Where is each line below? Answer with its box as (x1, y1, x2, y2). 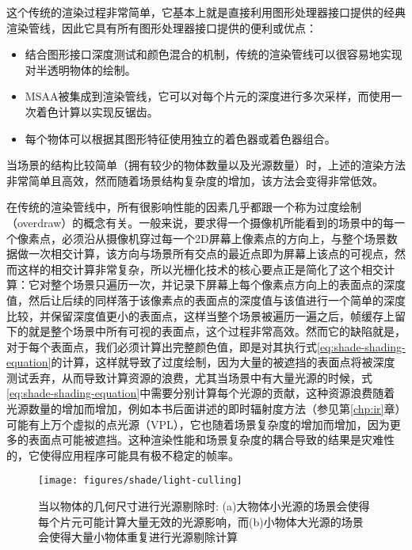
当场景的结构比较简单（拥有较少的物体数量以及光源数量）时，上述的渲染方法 (6, 157, 406, 173)
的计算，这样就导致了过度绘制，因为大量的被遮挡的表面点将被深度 (51, 354, 395, 370)
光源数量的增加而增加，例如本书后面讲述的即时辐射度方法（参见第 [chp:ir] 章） (6, 400, 401, 417)
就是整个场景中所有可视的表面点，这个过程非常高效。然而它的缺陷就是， (28, 323, 406, 339)
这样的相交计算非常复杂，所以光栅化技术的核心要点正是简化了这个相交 (17, 260, 383, 277)
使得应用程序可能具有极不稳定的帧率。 (39, 446, 239, 463)
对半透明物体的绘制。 (25, 61, 136, 78)
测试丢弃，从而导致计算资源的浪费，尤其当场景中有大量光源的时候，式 (6, 369, 372, 385)
